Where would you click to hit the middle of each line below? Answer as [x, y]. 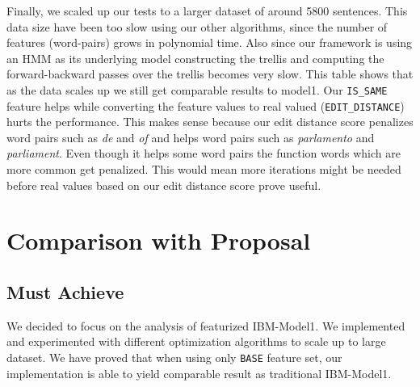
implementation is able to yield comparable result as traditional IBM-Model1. [199, 373]
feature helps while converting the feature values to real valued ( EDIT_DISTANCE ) [206, 105]
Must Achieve [65, 292]
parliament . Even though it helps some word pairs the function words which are [204, 153]
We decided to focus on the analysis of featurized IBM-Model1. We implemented [206, 325]
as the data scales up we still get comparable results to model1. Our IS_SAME [197, 89]
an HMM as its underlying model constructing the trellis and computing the [195, 58]
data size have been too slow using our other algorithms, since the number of [197, 26]
